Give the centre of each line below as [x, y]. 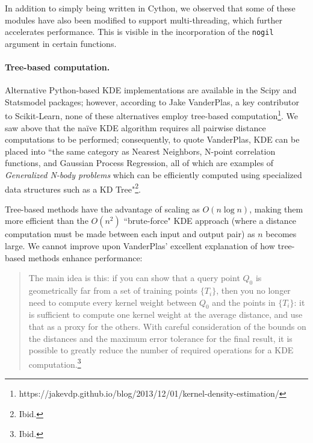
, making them [276, 209]
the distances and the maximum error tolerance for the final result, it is [160, 338]
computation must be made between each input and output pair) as [130, 234]
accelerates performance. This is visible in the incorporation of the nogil [139, 32]
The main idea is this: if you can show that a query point [134, 278]
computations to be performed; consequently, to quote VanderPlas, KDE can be [152, 139]
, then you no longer [253, 290]
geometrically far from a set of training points [113, 290]
